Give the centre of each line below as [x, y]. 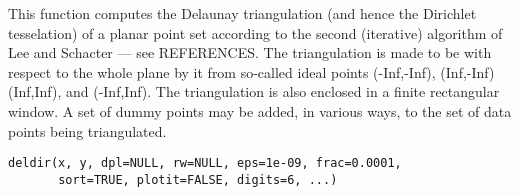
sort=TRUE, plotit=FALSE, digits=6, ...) [198, 179]
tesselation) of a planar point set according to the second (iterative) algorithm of [255, 32]
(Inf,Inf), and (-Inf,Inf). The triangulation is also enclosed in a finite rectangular [254, 91]
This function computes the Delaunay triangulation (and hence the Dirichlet [242, 13]
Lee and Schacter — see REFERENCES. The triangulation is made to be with [250, 52]
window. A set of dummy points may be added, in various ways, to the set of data [260, 110]
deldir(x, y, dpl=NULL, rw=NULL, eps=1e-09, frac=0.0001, [205, 163]
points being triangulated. [87, 130]
